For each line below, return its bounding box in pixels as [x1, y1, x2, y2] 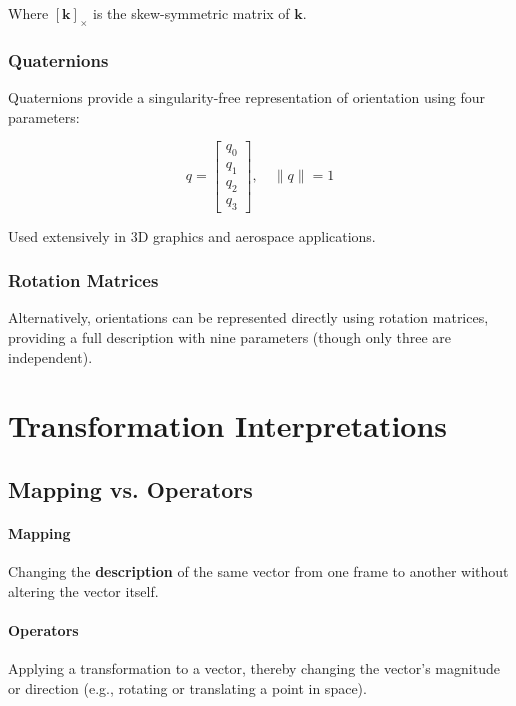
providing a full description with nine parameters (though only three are [8, 326, 452, 347]
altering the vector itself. [8, 580, 159, 601]
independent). [8, 346, 93, 367]
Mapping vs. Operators [8, 473, 253, 504]
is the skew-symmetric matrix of [92, 3, 290, 23]
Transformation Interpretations [8, 405, 448, 446]
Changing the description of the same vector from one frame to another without [8, 561, 509, 582]
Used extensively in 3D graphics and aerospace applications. [8, 225, 376, 246]
